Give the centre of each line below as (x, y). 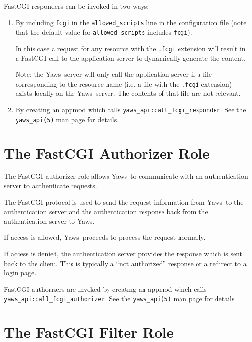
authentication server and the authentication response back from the (106, 211)
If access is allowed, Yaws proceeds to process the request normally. (105, 237)
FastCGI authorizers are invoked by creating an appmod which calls (105, 289)
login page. (20, 273)
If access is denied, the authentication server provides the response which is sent (123, 253)
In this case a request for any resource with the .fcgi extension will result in (130, 48)
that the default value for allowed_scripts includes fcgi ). (104, 32)
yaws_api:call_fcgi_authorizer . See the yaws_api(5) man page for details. (120, 298)
